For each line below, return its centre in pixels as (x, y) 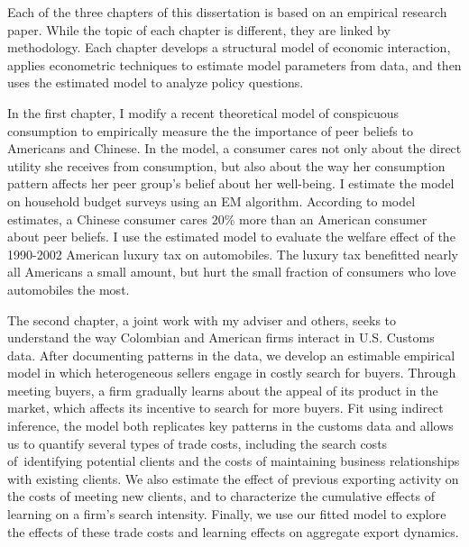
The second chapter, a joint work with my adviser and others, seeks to (202, 319)
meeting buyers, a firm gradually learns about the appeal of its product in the (223, 390)
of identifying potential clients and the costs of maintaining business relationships (234, 461)
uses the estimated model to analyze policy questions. (156, 82)
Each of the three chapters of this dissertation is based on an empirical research (227, 12)
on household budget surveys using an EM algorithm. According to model (212, 201)
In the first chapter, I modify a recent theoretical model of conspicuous (203, 112)
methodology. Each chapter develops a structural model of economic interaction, (229, 47)
